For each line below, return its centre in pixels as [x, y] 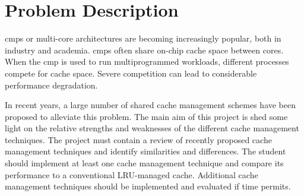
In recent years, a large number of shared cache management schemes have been [151, 105]
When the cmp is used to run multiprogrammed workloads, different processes [147, 61]
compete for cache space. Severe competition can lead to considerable [131, 73]
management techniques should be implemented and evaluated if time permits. [148, 186]
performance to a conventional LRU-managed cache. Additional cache [132, 174]
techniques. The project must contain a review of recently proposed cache [138, 139]
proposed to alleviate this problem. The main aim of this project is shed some [146, 116]
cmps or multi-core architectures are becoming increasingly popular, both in [143, 38]
